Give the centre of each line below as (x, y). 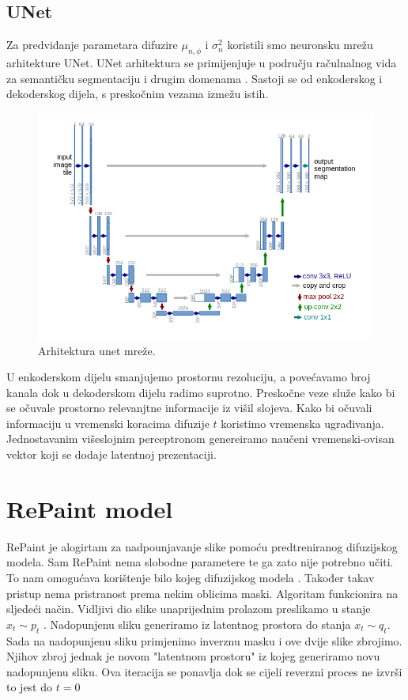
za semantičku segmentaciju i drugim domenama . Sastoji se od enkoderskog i (195, 78)
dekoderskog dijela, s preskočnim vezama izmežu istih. (138, 94)
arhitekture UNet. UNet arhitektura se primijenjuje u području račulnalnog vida (202, 62)
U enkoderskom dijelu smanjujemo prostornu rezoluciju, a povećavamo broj (189, 377)
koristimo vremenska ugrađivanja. (302, 423)
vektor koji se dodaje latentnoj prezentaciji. (111, 454)
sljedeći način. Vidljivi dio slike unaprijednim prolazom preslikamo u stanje (189, 609)
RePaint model (90, 508)
